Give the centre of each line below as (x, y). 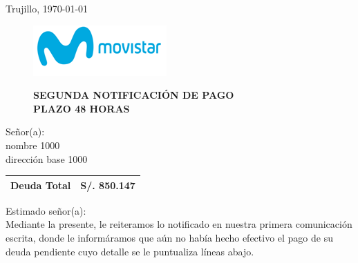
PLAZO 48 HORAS (82, 108)
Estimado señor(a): (46, 210)
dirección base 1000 (47, 158)
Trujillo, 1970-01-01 (47, 8)
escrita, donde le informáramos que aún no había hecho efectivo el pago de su (169, 237)
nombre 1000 (33, 145)
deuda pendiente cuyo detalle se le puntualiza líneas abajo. (130, 251)
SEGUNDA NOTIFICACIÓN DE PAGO (134, 95)
